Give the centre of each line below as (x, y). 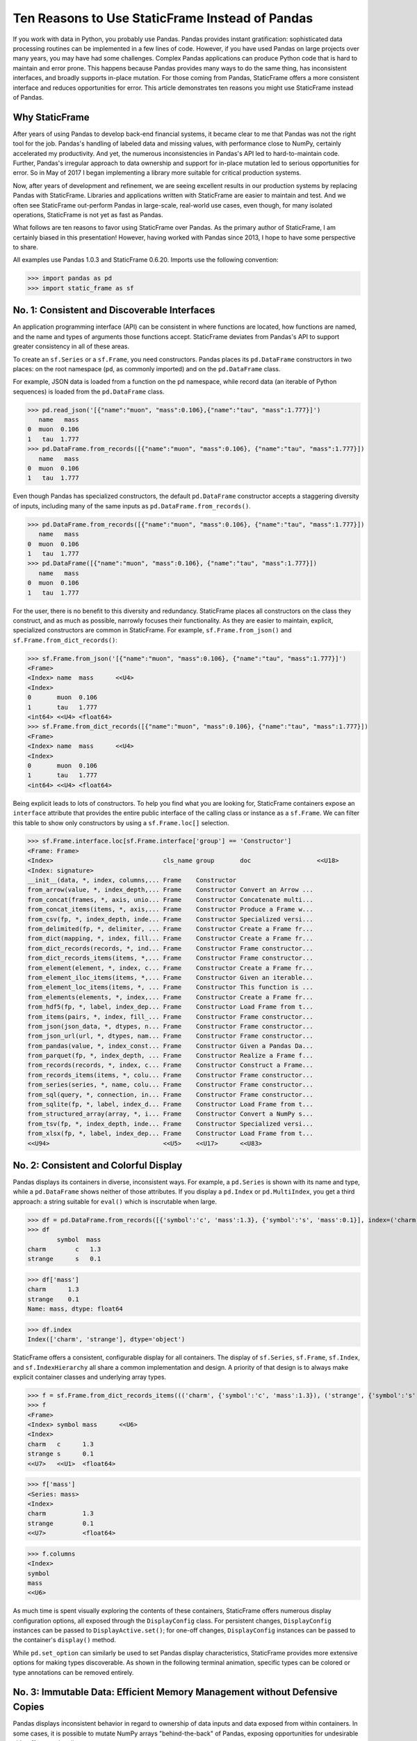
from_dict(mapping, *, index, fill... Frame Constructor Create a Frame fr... (171, 939)
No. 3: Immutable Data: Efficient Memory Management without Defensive (175, 1692)
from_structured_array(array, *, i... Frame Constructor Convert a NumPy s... (171, 1114)
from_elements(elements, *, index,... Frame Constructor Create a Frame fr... (171, 997)
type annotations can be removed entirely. (73, 1672)
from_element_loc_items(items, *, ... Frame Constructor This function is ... (171, 987)
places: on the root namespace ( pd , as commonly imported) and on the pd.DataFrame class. (147, 368)
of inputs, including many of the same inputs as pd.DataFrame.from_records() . (132, 506)
